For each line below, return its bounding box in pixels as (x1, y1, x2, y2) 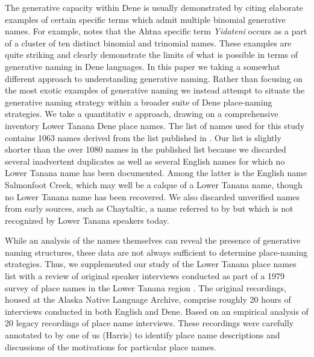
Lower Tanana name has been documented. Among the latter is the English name (5, 166, 307, 179)
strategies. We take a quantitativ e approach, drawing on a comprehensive (5, 107, 278, 120)
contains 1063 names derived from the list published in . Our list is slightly (5, 131, 281, 144)
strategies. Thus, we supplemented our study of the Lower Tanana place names (5, 257, 297, 270)
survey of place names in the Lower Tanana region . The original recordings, (5, 281, 286, 294)
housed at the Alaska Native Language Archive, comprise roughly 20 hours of (5, 293, 291, 306)
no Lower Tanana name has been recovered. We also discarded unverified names (5, 190, 300, 203)
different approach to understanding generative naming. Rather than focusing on (5, 72, 303, 84)
